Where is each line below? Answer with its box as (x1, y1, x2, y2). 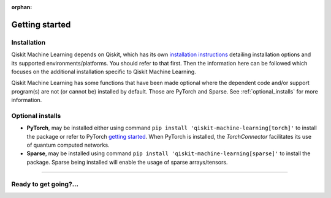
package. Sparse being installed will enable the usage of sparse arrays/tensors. (26, 158, 228, 166)
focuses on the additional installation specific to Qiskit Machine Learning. (11, 68, 196, 75)
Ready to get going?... (11, 180, 79, 188)
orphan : (11, 4, 32, 10)
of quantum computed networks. (26, 141, 110, 149)
